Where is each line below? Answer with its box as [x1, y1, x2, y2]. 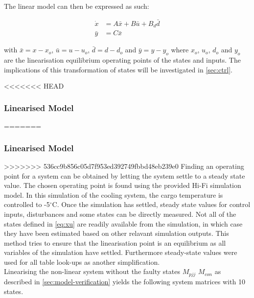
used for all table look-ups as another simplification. [4, 256, 160, 267]
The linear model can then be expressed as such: [4, 1, 149, 11]
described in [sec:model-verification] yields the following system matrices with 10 [4, 276, 245, 286]
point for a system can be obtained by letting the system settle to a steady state [4, 170, 245, 181]
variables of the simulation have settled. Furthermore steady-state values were [4, 247, 237, 257]
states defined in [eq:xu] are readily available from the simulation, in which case [4, 218, 243, 229]
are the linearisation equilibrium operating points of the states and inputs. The [4, 55, 241, 65]
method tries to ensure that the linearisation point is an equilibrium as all [4, 237, 226, 248]
